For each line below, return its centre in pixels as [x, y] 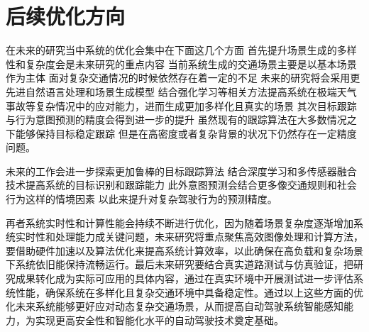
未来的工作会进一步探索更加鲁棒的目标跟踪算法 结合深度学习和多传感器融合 [181, 171]
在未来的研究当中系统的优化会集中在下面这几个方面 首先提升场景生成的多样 [181, 50]
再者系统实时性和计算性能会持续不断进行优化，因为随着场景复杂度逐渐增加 [180, 222]
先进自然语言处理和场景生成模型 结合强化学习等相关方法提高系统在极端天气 [181, 91]
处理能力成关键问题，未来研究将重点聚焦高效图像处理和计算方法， [209, 237]
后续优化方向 [66, 16]
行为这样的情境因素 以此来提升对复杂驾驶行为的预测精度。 [142, 199]
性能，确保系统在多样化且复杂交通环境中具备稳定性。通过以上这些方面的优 [189, 292]
